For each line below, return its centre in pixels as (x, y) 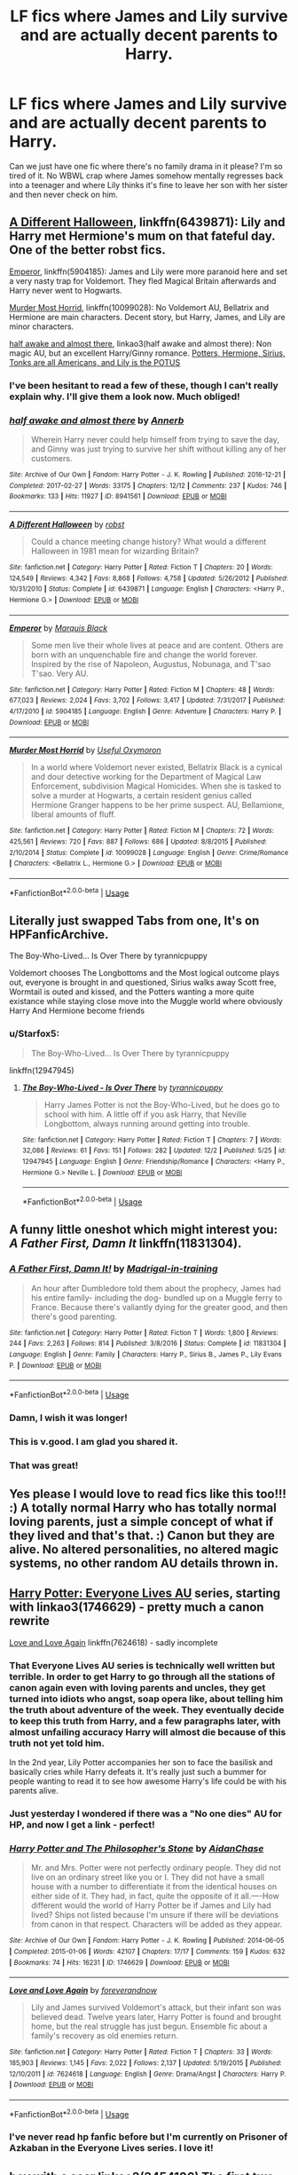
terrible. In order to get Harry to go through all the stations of (142, 1676)
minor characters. (42, 326)
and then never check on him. (63, 194)
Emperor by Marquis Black (59, 628)
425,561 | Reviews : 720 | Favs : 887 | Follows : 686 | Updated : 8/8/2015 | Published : (138, 841)
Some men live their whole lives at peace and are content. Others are (157, 645)
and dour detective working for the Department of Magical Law (146, 777)
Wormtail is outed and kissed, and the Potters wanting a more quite (132, 992)
